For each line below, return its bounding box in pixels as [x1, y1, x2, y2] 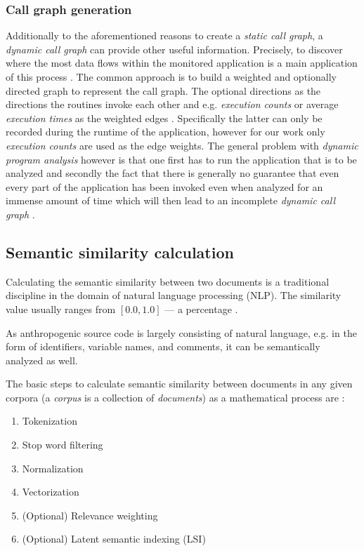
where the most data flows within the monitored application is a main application [6, 55, 358, 70]
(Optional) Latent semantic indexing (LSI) [22, 531, 206, 546]
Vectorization [22, 484, 79, 499]
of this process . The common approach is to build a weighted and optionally [6, 69, 337, 84]
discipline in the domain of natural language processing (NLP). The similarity [6, 288, 342, 303]
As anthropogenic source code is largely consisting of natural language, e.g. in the [6, 325, 357, 340]
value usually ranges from [6, 301, 116, 316]
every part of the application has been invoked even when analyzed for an [6, 179, 323, 194]
